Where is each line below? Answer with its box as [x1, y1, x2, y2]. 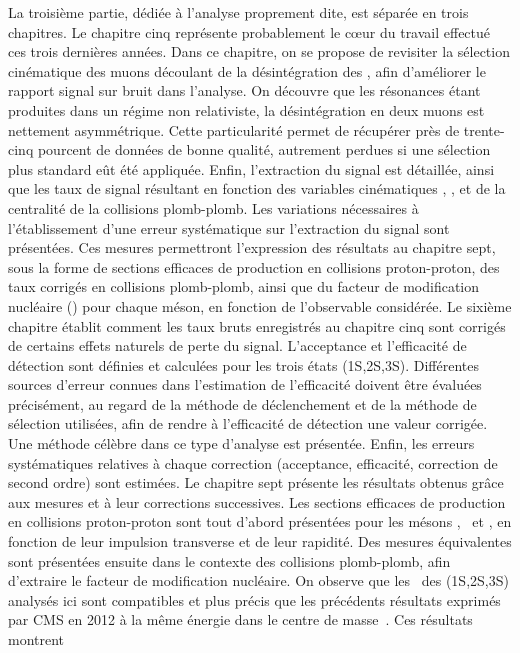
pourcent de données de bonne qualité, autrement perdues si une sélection [37, 139, 491, 160]
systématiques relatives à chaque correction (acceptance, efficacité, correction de [8, 452, 498, 473]
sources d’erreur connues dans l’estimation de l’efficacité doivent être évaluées [8, 374, 482, 395]
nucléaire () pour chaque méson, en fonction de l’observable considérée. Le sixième [8, 295, 512, 316]
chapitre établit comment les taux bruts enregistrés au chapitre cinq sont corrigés [8, 315, 506, 336]
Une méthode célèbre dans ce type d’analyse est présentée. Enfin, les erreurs [8, 433, 475, 454]
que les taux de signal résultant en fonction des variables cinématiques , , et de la [8, 178, 506, 199]
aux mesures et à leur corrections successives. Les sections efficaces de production [8, 491, 506, 512]
